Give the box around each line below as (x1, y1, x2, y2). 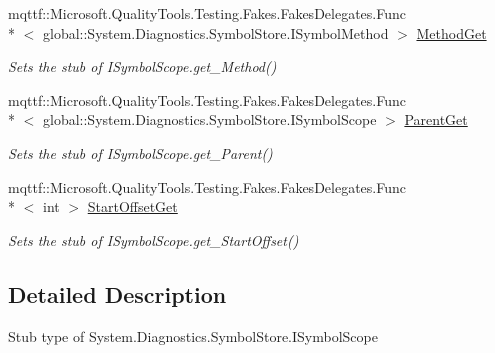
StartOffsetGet (87, 196, 178, 217)
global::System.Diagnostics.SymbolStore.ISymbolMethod (42, 22, 389, 43)
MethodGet (416, 22, 487, 43)
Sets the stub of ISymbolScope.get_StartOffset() (8, 229, 299, 250)
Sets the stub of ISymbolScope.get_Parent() (8, 142, 273, 163)
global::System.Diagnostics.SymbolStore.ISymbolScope (42, 109, 377, 130)
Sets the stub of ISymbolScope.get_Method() (8, 56, 277, 77)
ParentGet (404, 109, 468, 130)
